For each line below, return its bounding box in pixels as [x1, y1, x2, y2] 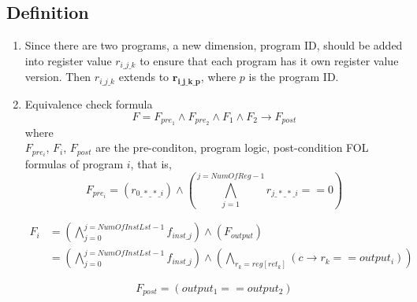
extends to [118, 68, 169, 85]
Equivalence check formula [24, 96, 153, 112]
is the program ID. [248, 68, 339, 85]
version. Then [24, 68, 91, 85]
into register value [24, 52, 112, 68]
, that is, [130, 156, 172, 172]
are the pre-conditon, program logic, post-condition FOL [95, 139, 369, 156]
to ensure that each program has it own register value [140, 52, 399, 68]
